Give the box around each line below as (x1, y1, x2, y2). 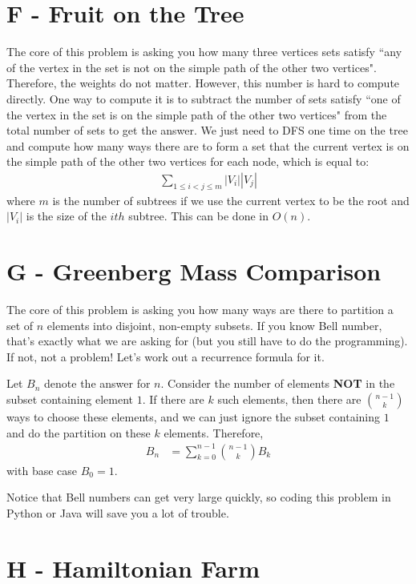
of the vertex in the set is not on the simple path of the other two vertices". (6, 58, 377, 75)
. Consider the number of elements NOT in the (160, 375, 395, 392)
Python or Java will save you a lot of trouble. (6, 504, 229, 521)
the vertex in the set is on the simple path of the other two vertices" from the (6, 106, 387, 123)
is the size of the (26, 207, 107, 224)
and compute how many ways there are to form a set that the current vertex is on (6, 137, 410, 154)
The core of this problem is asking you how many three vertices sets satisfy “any (6, 43, 402, 60)
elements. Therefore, (164, 424, 264, 441)
